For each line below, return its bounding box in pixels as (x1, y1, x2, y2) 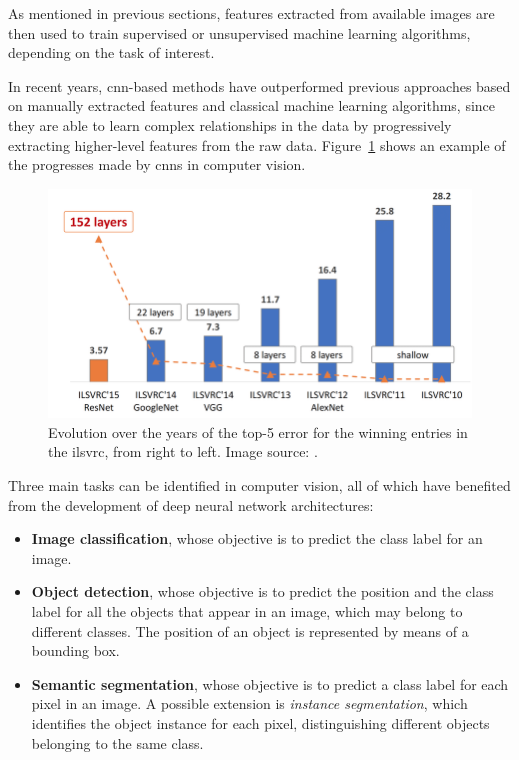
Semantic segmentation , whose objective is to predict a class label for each (31, 673, 509, 694)
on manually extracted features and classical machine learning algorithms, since (8, 95, 496, 116)
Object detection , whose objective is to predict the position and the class (31, 581, 494, 602)
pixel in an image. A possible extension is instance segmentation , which (31, 693, 468, 714)
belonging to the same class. (31, 732, 204, 753)
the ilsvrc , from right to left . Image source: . (48, 441, 318, 462)
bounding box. (31, 640, 120, 661)
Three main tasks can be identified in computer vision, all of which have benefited (8, 474, 511, 495)
